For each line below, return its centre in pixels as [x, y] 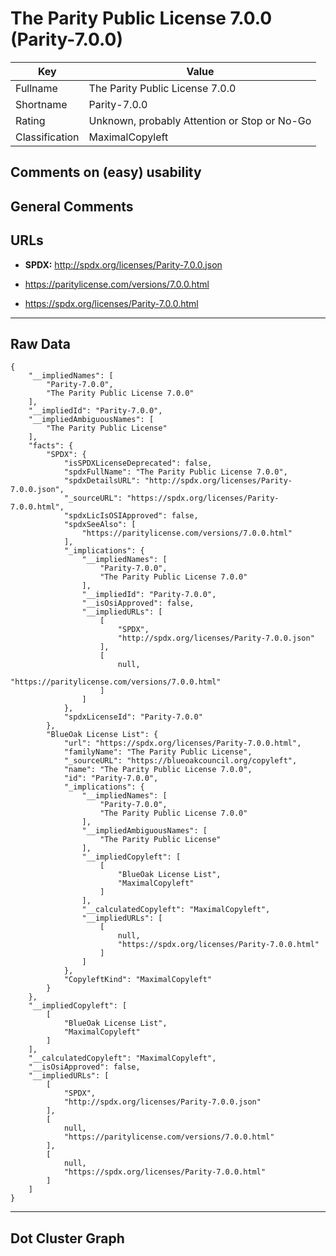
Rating [30, 120]
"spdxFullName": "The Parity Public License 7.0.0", [175, 472]
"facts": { [51, 446]
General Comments [72, 206]
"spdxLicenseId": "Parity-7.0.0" [133, 717]
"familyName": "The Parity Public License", [158, 752]
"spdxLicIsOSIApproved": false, [131, 516]
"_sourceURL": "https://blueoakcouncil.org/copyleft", [180, 761]
